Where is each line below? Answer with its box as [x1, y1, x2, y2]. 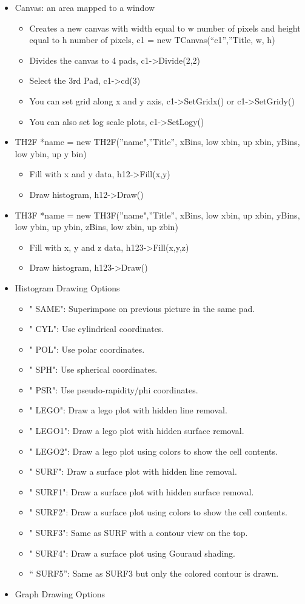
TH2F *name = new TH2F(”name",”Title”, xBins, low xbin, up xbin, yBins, [15, 135, 300, 148]
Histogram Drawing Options [15, 281, 120, 294]
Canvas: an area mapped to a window [15, 1, 155, 13]
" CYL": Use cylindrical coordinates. [29, 322, 164, 335]
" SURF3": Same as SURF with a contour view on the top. [29, 526, 248, 539]
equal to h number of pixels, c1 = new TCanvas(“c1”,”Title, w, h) [29, 33, 275, 46]
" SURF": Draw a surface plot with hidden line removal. [29, 465, 237, 478]
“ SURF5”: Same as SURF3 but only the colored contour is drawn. [29, 567, 279, 580]
